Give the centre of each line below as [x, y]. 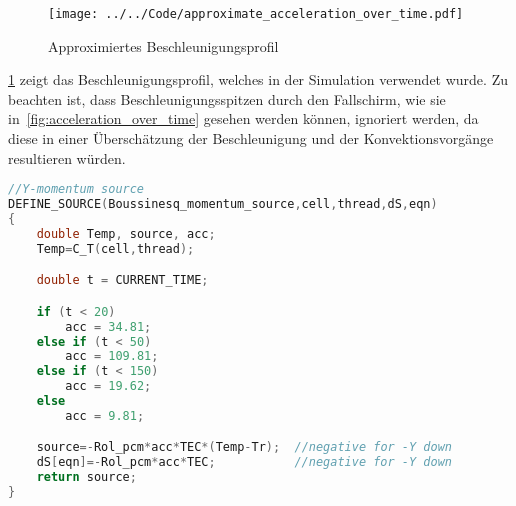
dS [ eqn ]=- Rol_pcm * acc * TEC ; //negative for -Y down [244, 462]
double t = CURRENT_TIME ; [122, 280]
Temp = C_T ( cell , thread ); [115, 248]
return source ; [86, 477]
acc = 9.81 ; [105, 415]
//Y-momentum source [76, 189]
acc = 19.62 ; [108, 386]
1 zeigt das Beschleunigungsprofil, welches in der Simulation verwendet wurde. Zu [258, 79]
